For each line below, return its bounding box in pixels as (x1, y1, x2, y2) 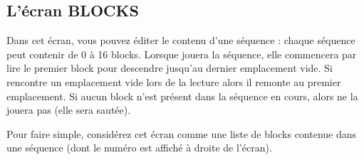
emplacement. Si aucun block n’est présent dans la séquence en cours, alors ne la (6, 88, 358, 103)
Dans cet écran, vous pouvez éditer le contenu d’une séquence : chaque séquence (6, 33, 355, 48)
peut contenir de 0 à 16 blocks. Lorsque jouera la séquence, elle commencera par (6, 46, 357, 61)
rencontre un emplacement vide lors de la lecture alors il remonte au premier (6, 74, 341, 89)
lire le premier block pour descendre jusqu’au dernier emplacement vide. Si (6, 60, 333, 75)
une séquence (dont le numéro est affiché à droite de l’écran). (6, 140, 272, 155)
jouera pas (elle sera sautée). (6, 102, 131, 117)
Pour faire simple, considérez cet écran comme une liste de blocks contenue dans (6, 126, 357, 141)
